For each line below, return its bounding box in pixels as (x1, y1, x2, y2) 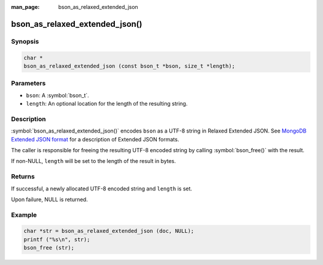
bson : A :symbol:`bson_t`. (26, 91, 89, 98)
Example (11, 211, 37, 219)
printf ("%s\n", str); (23, 236, 90, 243)
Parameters (11, 79, 46, 88)
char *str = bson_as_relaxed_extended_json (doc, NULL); (23, 227, 194, 235)
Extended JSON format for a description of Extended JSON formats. (11, 135, 179, 143)
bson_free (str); (23, 245, 75, 251)
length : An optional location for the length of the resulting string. (26, 100, 188, 107)
